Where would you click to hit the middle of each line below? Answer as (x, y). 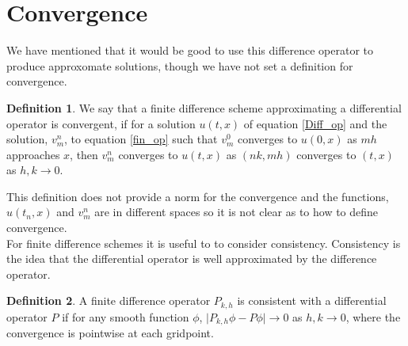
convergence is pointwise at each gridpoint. (110, 333)
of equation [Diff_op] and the (315, 123)
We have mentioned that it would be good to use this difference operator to (190, 50)
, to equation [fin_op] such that (141, 139)
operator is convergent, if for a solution (101, 123)
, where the (373, 316)
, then (84, 154)
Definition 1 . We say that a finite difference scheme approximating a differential (204, 107)
